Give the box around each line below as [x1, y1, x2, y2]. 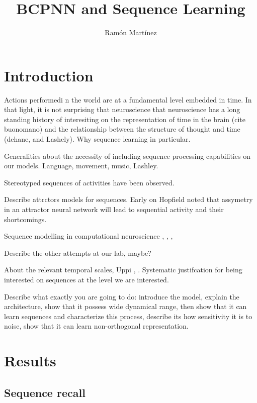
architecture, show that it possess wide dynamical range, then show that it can [4, 301, 247, 312]
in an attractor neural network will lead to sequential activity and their [4, 204, 224, 214]
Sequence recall [4, 384, 85, 400]
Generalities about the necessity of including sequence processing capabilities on [4, 150, 250, 161]
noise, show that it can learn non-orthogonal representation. [4, 321, 189, 331]
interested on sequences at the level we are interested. [4, 274, 169, 284]
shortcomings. [4, 214, 47, 224]
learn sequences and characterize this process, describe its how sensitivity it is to [4, 311, 252, 321]
